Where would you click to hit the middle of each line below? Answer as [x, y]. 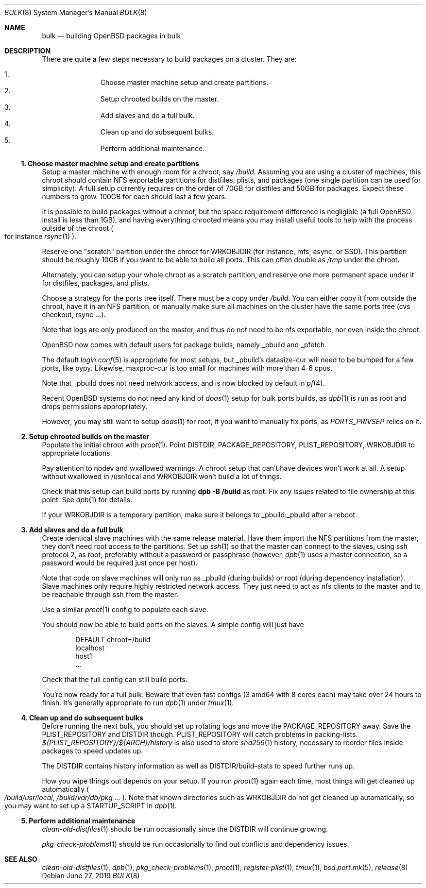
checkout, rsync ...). [74, 315]
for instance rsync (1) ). [41, 236]
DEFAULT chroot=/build [113, 640]
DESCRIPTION [28, 51]
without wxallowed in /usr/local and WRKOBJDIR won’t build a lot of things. [162, 476]
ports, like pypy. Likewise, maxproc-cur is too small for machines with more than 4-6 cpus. [187, 368]
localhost [90, 648]
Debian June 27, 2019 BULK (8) [91, 876]
